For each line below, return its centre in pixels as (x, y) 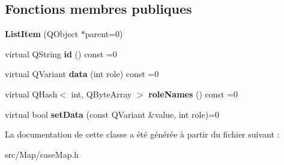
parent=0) (104, 34)
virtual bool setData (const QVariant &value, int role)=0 (112, 114)
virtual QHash (31, 94)
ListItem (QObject (42, 34)
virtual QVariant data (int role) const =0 (82, 74)
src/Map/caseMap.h (42, 154)
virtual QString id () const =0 (61, 54)
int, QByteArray (101, 94)
